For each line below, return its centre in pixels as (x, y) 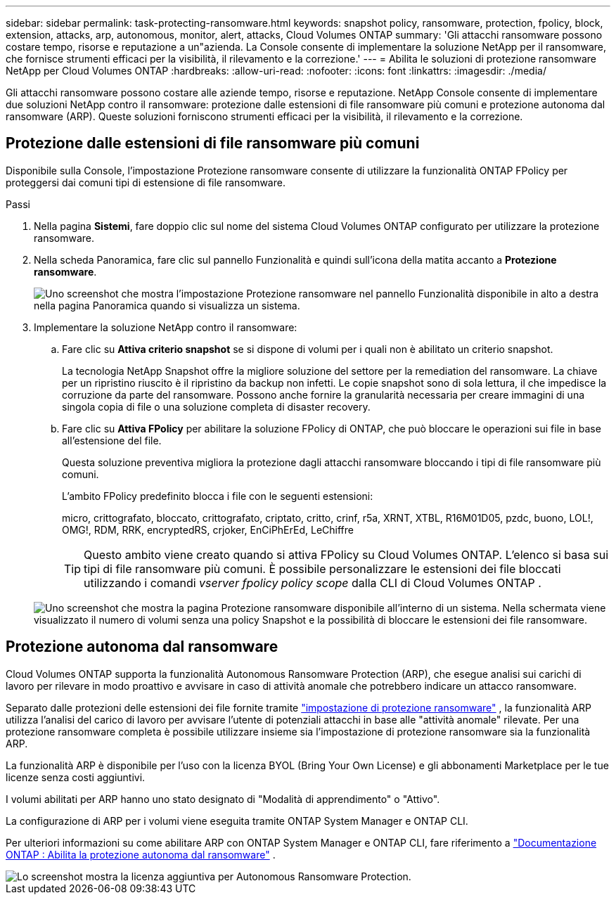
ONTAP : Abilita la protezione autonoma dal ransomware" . (141, 854)
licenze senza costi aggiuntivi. (76, 777)
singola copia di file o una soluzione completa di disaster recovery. (216, 406)
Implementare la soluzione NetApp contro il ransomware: (166, 327)
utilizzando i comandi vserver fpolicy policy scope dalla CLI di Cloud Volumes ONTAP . (313, 583)
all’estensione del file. (112, 440)
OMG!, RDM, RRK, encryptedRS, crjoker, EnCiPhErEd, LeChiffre (208, 529)
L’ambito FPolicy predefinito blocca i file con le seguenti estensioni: (218, 496)
